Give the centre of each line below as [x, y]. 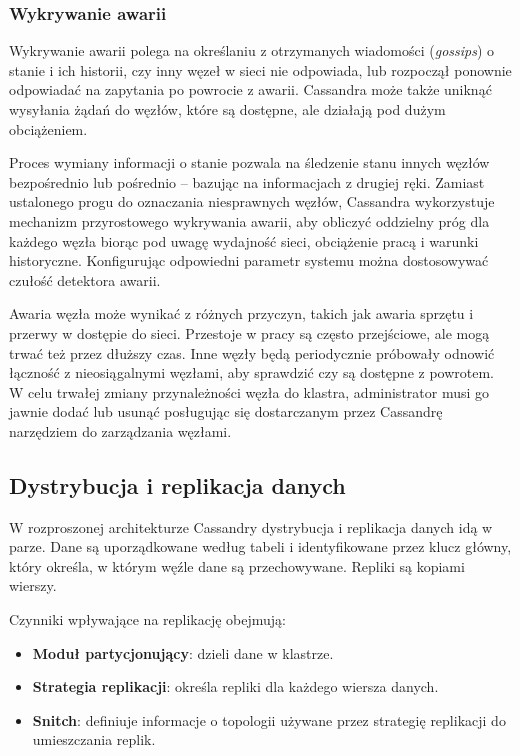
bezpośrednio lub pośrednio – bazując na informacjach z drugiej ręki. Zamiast [247, 181]
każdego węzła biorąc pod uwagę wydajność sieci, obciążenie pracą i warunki [244, 240]
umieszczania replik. [94, 739]
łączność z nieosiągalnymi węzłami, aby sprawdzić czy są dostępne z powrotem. [251, 372]
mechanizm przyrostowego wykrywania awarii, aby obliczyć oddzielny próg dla [249, 220]
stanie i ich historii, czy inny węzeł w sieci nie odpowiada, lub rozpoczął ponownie [260, 69]
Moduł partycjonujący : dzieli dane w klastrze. [183, 652]
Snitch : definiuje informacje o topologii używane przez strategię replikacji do [269, 719]
